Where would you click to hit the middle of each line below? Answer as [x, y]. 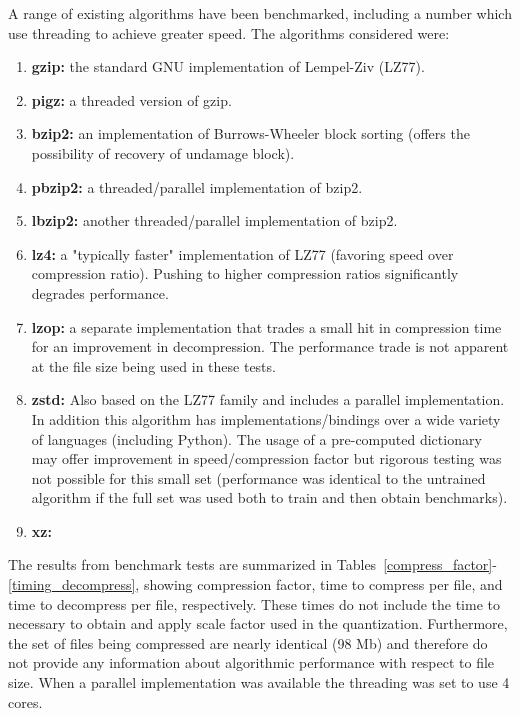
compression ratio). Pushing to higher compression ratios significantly [245, 273]
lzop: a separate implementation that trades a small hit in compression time [266, 326]
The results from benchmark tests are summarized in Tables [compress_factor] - [252, 564]
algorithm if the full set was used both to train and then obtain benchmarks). [269, 497]
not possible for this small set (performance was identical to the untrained [258, 477]
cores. [25, 701]
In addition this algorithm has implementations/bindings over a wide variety [266, 418]
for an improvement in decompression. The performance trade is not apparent [270, 346]
